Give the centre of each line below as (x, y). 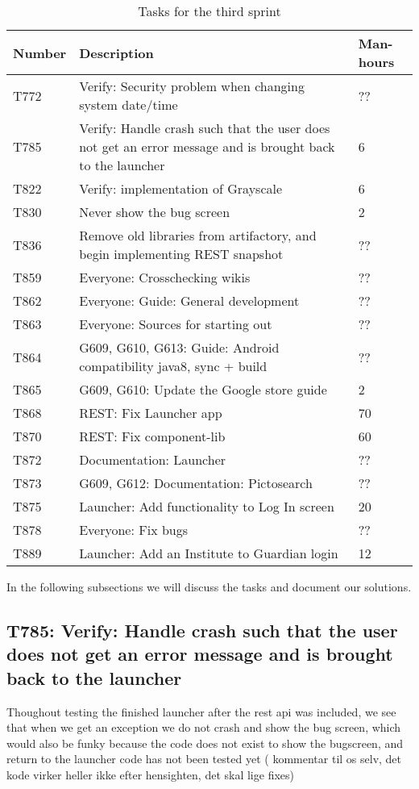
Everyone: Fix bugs (134, 530)
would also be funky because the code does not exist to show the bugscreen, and (205, 743)
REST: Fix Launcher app (151, 413)
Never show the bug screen (155, 212)
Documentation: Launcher (153, 459)
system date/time (129, 104)
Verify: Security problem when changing (192, 86)
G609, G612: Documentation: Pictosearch (196, 483)
